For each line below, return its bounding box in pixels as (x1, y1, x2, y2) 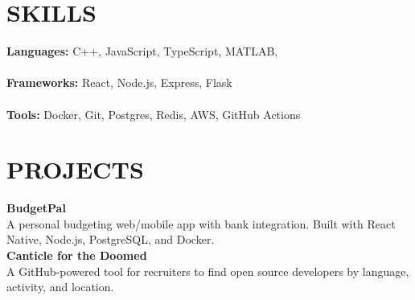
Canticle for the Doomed (6, 247, 147, 263)
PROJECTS (6, 153, 144, 186)
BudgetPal (6, 199, 66, 216)
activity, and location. (6, 278, 114, 295)
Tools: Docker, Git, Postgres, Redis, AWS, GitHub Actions (6, 105, 301, 122)
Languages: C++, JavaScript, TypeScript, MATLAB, (6, 43, 278, 60)
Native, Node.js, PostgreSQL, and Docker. (6, 231, 215, 248)
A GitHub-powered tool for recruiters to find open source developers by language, (6, 262, 409, 279)
